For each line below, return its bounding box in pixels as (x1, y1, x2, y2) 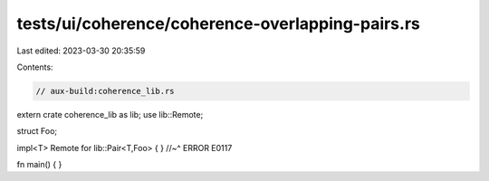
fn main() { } (16, 159, 62, 170)
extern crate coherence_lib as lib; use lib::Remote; (16, 109, 204, 119)
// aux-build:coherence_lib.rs (35, 86, 176, 96)
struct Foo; (16, 126, 58, 137)
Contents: (16, 62, 53, 72)
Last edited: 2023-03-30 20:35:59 (16, 45, 146, 56)
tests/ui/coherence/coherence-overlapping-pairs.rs (16, 14, 420, 33)
